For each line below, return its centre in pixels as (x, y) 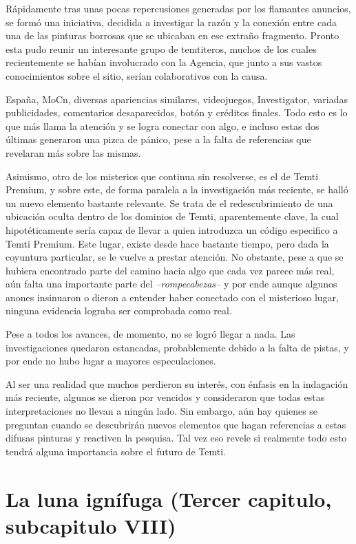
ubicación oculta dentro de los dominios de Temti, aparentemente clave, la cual (172, 216)
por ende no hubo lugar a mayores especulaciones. (111, 361)
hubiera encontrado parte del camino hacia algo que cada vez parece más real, (170, 270)
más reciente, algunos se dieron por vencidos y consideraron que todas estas (165, 397)
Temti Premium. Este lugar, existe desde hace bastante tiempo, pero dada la (167, 243)
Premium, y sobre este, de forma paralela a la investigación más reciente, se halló (177, 189)
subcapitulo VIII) (91, 525)
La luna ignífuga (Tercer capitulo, (169, 498)
